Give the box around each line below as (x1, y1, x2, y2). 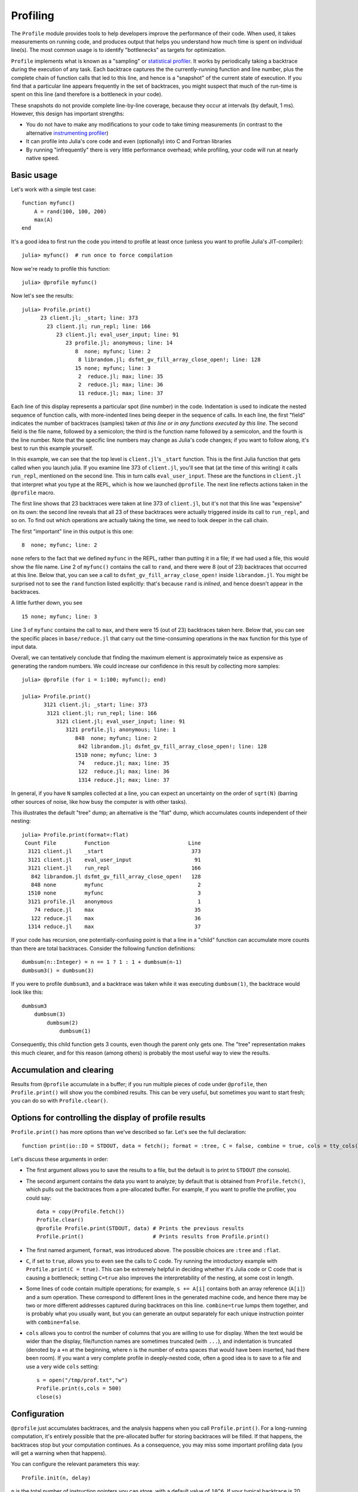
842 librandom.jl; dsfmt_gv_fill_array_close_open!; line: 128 (78, 743, 267, 750)
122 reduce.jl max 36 (30, 915, 201, 921)
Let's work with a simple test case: (11, 186, 97, 193)
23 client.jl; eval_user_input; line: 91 (55, 331, 179, 338)
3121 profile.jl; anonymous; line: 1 (66, 726, 176, 733)
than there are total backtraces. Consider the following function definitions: (11, 945, 196, 952)
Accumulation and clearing (11, 1065, 114, 1075)
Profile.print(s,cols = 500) (36, 1385, 122, 1392)
